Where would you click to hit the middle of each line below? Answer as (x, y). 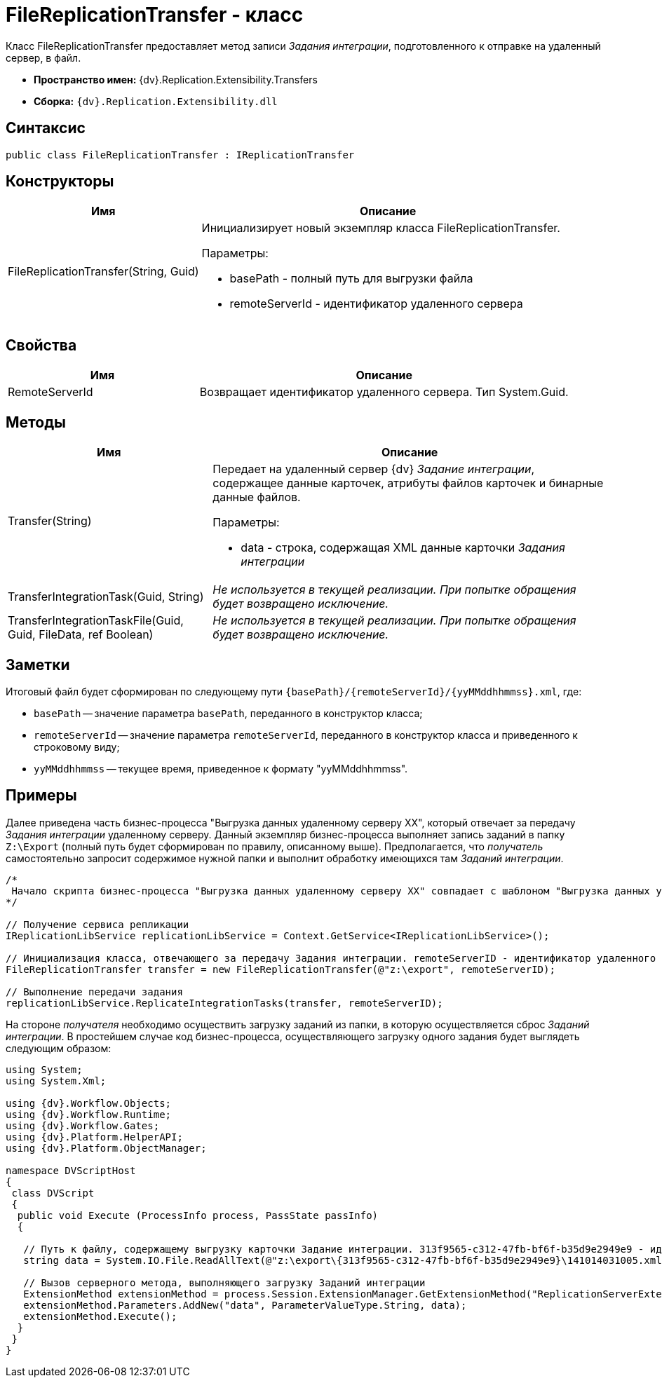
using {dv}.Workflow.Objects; (89, 1103)
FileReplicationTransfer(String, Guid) (103, 272)
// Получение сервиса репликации (97, 924)
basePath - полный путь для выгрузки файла (351, 279)
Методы (36, 422)
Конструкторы (60, 182)
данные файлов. (257, 497)
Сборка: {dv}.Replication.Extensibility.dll (156, 101)
